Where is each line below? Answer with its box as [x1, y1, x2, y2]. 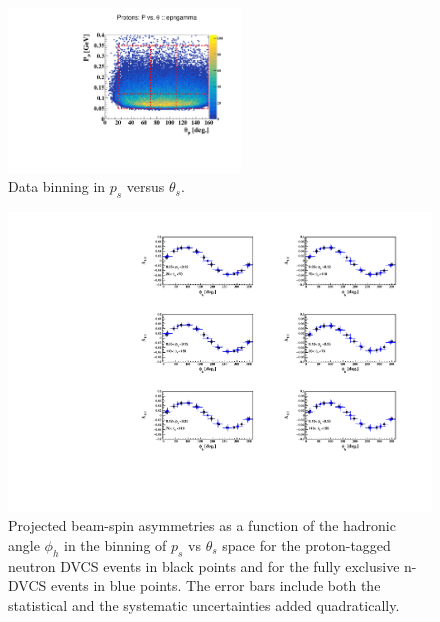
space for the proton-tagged [222, 535, 391, 556]
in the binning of [64, 535, 167, 556]
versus [126, 176, 165, 197]
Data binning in [8, 176, 106, 197]
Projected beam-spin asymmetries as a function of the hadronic [8, 515, 396, 536]
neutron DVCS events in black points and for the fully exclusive [8, 555, 400, 576]
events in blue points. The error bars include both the [50, 575, 381, 596]
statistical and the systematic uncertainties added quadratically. [8, 595, 400, 616]
